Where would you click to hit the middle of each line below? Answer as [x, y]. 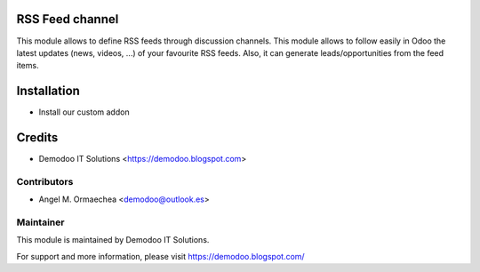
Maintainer [40, 222]
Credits [37, 138]
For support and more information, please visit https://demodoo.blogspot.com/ [161, 256]
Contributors [45, 181]
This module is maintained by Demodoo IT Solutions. [113, 240]
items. [28, 66]
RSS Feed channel [68, 19]
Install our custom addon [84, 112]
